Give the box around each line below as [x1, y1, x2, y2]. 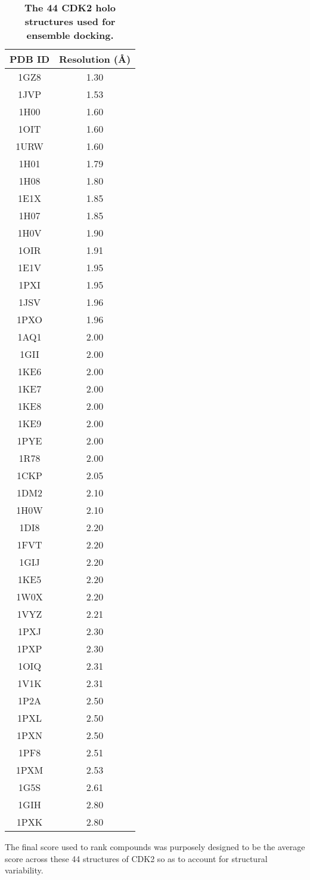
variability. [5, 864, 44, 876]
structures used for [24, 14, 116, 28]
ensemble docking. [26, 28, 114, 42]
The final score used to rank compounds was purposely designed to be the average [5, 841, 305, 853]
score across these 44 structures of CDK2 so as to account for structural [5, 852, 268, 864]
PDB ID [10, 52, 49, 66]
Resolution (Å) [59, 52, 131, 66]
